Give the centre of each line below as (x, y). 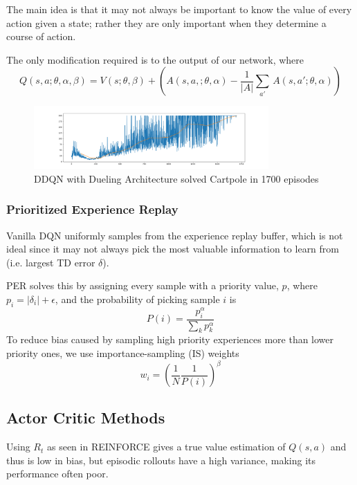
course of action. (41, 36)
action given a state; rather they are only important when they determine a (166, 22)
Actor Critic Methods (86, 418)
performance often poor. (57, 474)
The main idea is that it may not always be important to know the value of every (179, 9)
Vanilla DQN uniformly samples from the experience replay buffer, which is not (175, 235)
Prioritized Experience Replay (92, 209)
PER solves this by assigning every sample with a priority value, (143, 285)
